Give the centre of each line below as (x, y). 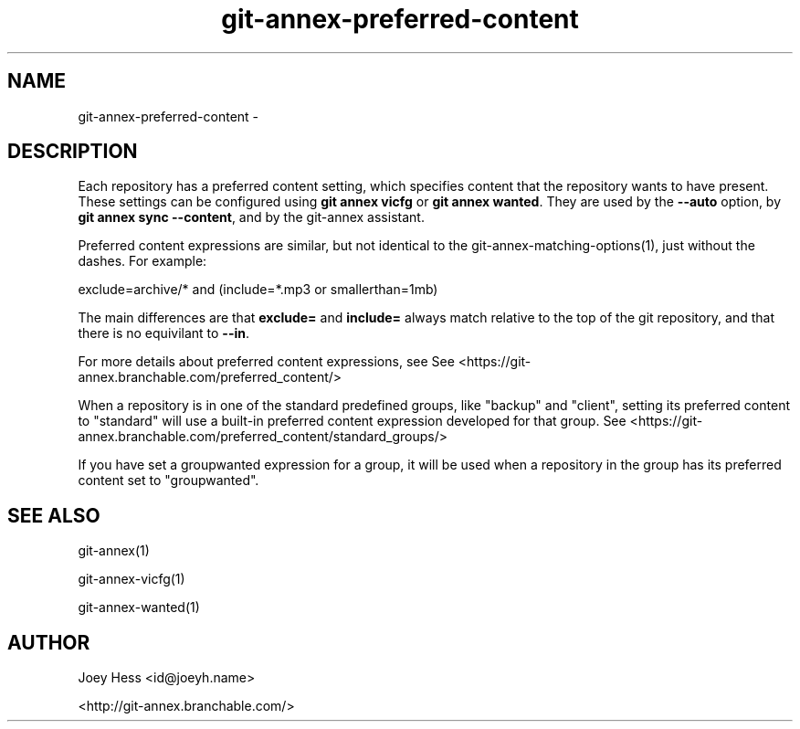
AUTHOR (49, 642)
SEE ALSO (54, 515)
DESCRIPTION (73, 152)
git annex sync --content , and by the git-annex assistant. (251, 217)
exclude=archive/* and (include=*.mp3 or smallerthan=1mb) (258, 290)
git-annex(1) (114, 551)
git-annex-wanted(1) (139, 607)
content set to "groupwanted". (168, 481)
